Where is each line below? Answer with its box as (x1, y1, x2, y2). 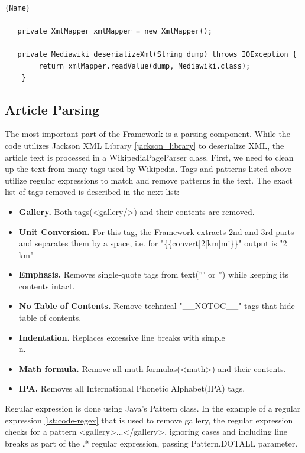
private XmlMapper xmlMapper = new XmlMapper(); (17, 27, 212, 36)
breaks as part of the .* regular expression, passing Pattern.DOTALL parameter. (5, 436, 298, 449)
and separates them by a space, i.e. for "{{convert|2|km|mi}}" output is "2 (18, 237, 287, 249)
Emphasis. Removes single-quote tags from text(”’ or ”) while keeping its (18, 268, 288, 281)
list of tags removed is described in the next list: (5, 185, 180, 198)
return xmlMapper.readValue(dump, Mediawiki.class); (38, 61, 251, 70)
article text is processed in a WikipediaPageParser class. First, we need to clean (5, 151, 294, 163)
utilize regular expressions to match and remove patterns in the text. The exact (5, 174, 293, 186)
